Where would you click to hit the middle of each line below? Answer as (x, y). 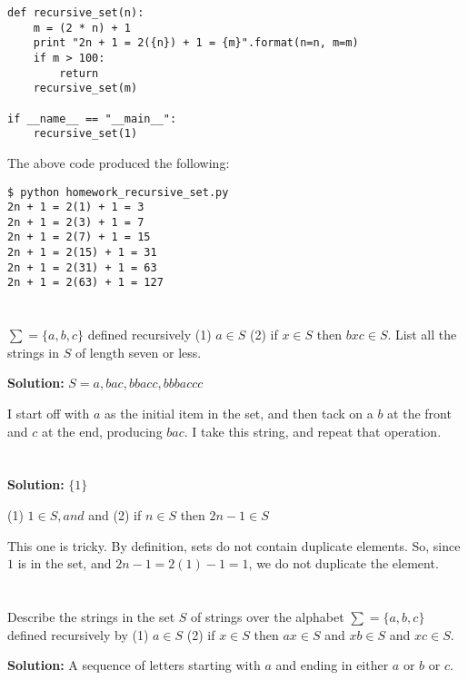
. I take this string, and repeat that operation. (313, 431)
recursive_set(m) (85, 89)
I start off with (49, 414)
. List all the (422, 335)
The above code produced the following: (119, 162)
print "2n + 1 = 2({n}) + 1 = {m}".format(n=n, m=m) (196, 43)
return (79, 73)
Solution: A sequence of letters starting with (134, 665)
